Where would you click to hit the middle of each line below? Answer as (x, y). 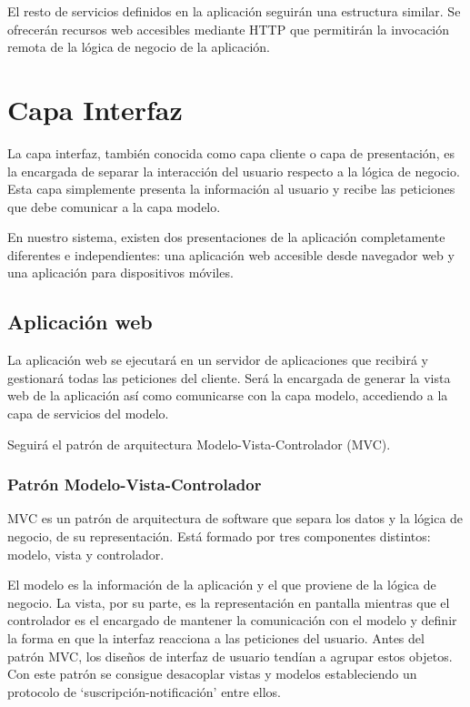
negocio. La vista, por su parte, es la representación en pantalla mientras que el (229, 602)
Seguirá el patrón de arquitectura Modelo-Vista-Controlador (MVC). (199, 444)
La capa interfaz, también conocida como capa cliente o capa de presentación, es (231, 152)
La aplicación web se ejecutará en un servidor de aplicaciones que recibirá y (218, 360)
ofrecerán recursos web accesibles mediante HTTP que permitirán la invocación (229, 29)
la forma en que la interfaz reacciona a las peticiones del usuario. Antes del (216, 638)
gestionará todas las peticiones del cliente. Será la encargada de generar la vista (229, 377)
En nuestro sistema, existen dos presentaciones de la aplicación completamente (226, 237)
